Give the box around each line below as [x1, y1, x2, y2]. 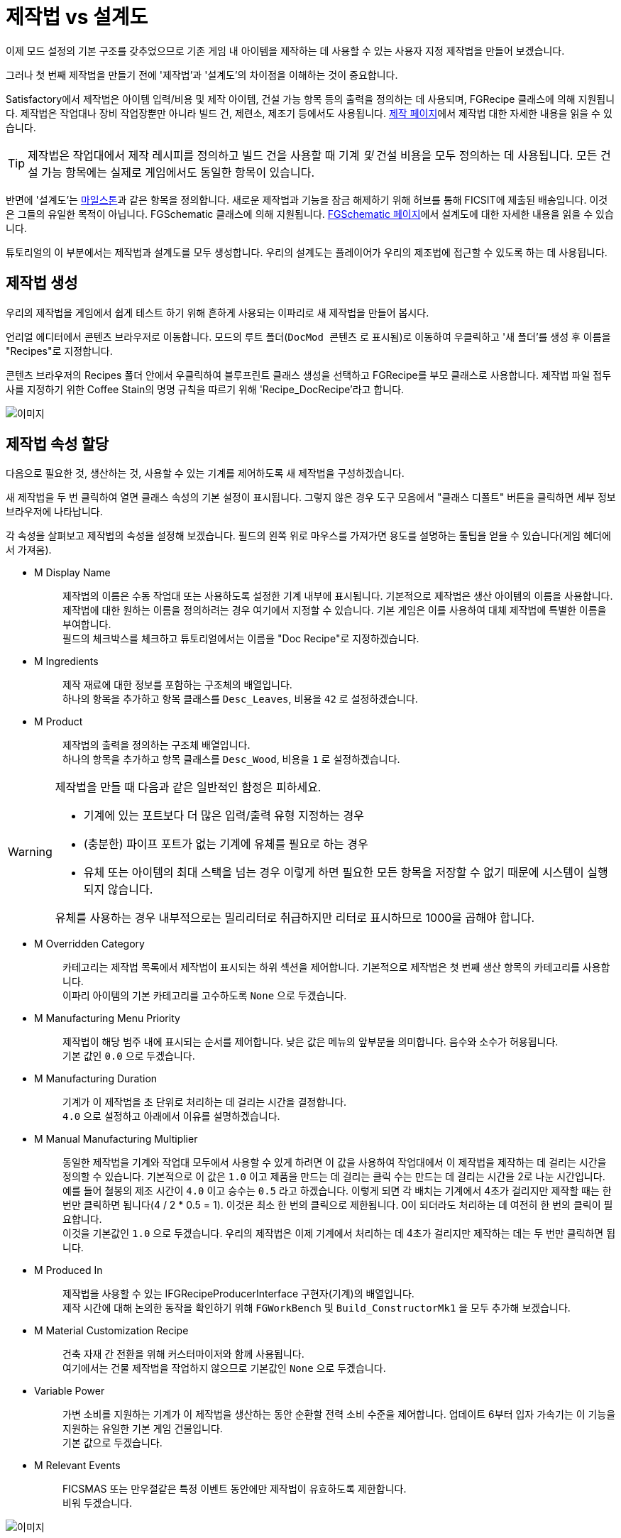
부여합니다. [62, 618, 111, 631]
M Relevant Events [34, 1459, 121, 1472]
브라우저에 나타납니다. [6, 505, 103, 518]
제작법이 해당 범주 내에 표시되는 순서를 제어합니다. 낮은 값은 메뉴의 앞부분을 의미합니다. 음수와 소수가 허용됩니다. [62, 1036, 559, 1048]
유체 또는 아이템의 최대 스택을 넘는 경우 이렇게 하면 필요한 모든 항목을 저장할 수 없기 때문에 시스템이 [83, 865, 584, 880]
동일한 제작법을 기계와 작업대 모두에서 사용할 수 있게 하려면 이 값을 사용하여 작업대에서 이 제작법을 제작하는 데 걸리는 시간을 [62, 1156, 607, 1169]
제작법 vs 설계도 [6, 5, 148, 29]
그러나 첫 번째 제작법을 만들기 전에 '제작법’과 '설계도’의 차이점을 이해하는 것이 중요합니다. [6, 68, 398, 81]
